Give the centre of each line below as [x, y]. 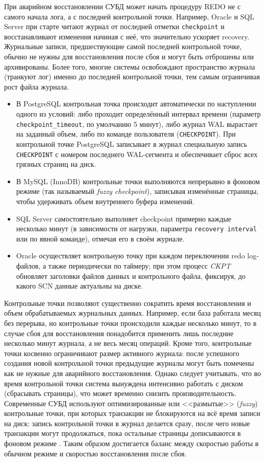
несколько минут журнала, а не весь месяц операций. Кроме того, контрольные [128, 343]
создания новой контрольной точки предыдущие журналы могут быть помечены [129, 363]
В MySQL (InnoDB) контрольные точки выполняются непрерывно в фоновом [138, 181]
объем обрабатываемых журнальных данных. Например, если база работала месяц [132, 313]
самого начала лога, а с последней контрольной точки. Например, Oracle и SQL [129, 16]
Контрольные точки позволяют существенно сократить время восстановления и [128, 303]
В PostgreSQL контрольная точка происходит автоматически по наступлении [136, 104]
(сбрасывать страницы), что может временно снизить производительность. [120, 393]
